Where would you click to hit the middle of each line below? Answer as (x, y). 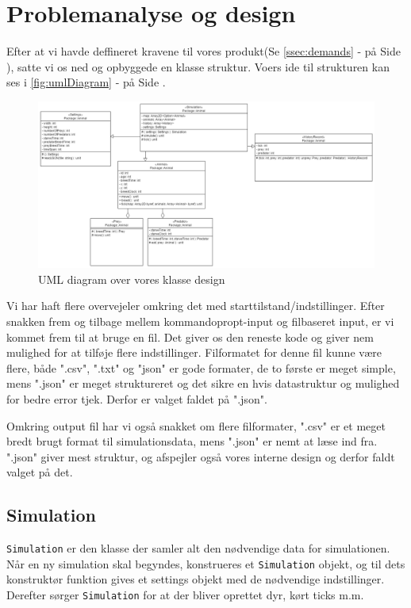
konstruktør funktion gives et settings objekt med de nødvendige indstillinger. (196, 579)
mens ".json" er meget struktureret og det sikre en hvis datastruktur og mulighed (203, 383)
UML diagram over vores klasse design (132, 279)
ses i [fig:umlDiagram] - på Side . (86, 82)
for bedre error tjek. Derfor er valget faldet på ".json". (137, 399)
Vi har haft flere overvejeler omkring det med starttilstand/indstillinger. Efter (196, 306)
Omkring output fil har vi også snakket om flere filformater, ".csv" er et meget (196, 425)
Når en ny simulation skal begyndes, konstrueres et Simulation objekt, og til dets (206, 563)
